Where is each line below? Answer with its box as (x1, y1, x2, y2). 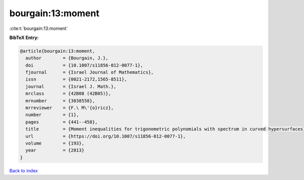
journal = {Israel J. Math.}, (25, 84, 117, 89)
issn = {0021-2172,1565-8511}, (25, 77, 127, 82)
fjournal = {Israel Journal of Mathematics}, (25, 69, 154, 76)
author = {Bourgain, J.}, (25, 55, 108, 61)
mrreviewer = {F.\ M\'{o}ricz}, (25, 105, 114, 111)
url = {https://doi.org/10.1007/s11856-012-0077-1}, (25, 133, 186, 139)
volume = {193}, (25, 140, 85, 146)
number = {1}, (25, 112, 80, 118)
